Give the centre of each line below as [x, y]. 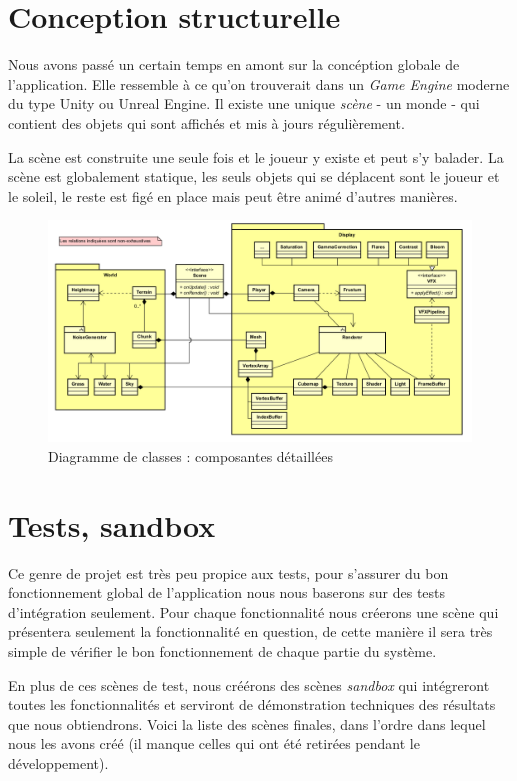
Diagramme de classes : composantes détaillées [190, 455]
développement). [58, 762]
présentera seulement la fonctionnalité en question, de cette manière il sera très [250, 631]
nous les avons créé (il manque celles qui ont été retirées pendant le [214, 743]
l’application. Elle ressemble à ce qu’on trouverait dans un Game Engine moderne [259, 83]
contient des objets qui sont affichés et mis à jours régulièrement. [206, 122]
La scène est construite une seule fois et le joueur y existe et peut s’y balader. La [256, 156]
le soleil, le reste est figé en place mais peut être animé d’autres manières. [233, 195]
